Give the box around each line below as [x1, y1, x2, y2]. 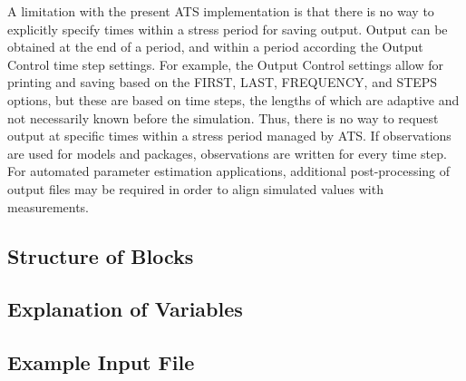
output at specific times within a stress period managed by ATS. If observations [7, 126, 451, 145]
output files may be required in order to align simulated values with [7, 179, 383, 198]
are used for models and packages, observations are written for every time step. [7, 143, 447, 162]
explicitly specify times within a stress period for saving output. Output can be [7, 19, 448, 38]
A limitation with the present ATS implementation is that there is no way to [7, 2, 434, 20]
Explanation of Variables [7, 295, 243, 323]
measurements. [7, 197, 90, 216]
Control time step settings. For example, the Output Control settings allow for [7, 54, 444, 73]
